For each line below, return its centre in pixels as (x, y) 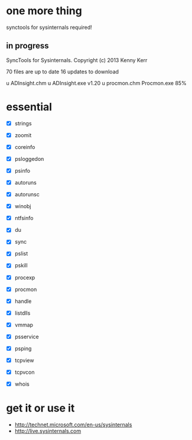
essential (29, 107)
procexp (25, 277)
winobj (23, 206)
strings (23, 123)
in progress (27, 46)
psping (23, 348)
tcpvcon (25, 372)
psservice (27, 337)
